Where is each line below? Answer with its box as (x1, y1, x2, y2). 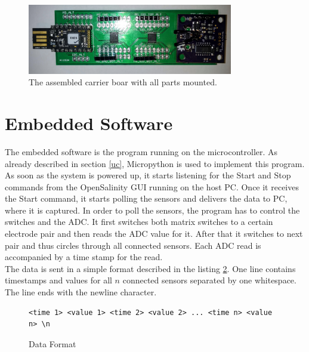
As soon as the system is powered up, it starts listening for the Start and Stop (5, 169, 291, 181)
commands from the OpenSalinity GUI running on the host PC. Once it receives (5, 180, 299, 193)
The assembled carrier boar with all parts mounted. (29, 76, 217, 88)
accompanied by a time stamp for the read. (5, 251, 163, 263)
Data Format (29, 337, 76, 350)
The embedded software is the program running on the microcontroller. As (5, 145, 278, 158)
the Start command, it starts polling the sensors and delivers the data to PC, (5, 192, 288, 205)
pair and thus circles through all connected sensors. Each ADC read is (5, 239, 261, 251)
